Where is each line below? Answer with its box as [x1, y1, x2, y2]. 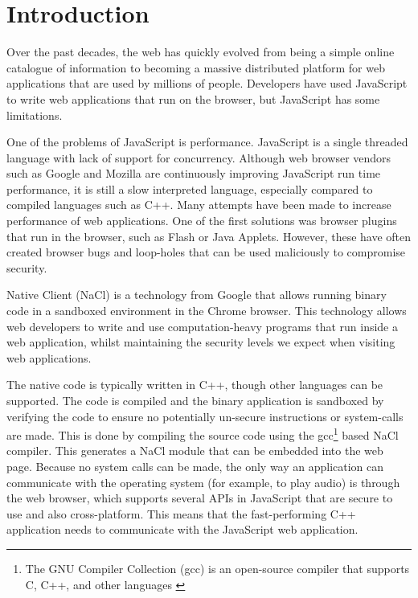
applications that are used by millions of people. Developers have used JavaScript [6, 75, 408, 92]
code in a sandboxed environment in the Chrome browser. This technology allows [6, 302, 407, 319]
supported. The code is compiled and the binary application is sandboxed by [6, 392, 384, 408]
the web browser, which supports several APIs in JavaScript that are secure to [6, 489, 393, 506]
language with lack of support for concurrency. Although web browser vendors [6, 149, 391, 166]
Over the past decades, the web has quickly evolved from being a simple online [6, 43, 395, 60]
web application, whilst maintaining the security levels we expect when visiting [6, 334, 395, 350]
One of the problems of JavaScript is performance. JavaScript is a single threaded [6, 133, 408, 150]
